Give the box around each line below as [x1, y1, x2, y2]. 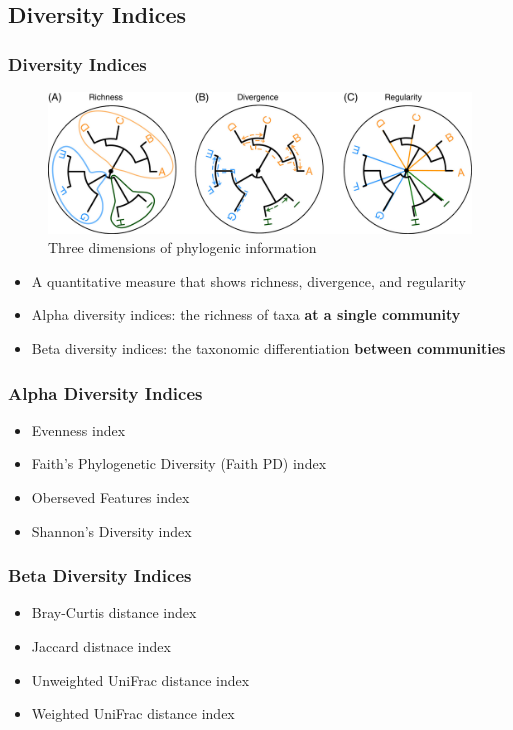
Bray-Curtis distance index [31, 602, 197, 623]
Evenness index [31, 419, 126, 440]
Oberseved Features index [31, 486, 190, 507]
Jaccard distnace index [31, 635, 171, 656]
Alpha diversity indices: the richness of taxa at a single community [31, 304, 461, 325]
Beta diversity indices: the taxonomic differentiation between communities [31, 337, 506, 358]
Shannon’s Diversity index [31, 520, 192, 541]
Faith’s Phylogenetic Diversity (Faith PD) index [31, 453, 327, 474]
